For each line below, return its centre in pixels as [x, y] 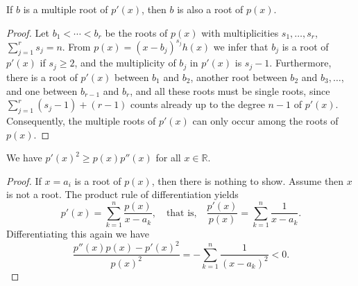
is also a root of [210, 9]
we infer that [241, 46]
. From [76, 46]
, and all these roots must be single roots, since [230, 90]
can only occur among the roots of [265, 120]
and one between [42, 90]
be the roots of [136, 32]
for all [168, 158]
